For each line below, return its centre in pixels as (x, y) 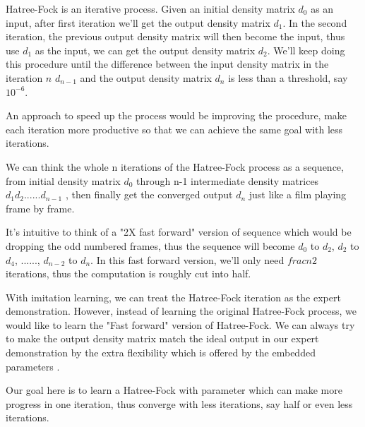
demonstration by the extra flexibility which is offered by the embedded (161, 353)
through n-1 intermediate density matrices (228, 180)
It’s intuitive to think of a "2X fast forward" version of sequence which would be (179, 232)
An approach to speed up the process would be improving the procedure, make (176, 115)
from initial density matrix (63, 180)
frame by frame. (40, 208)
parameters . (33, 366)
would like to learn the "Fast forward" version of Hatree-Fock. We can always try (180, 324)
